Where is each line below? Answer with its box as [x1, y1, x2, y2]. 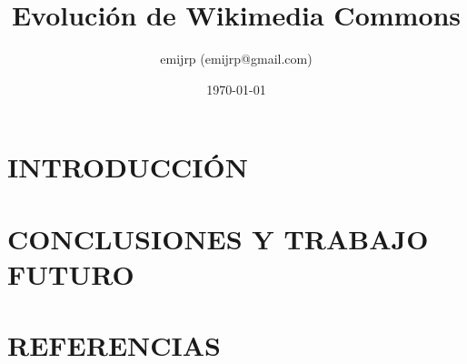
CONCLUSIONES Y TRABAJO [7, 219, 429, 257]
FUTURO [7, 255, 134, 292]
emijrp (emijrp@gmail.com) [160, 49, 313, 68]
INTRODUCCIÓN [7, 148, 248, 186]
